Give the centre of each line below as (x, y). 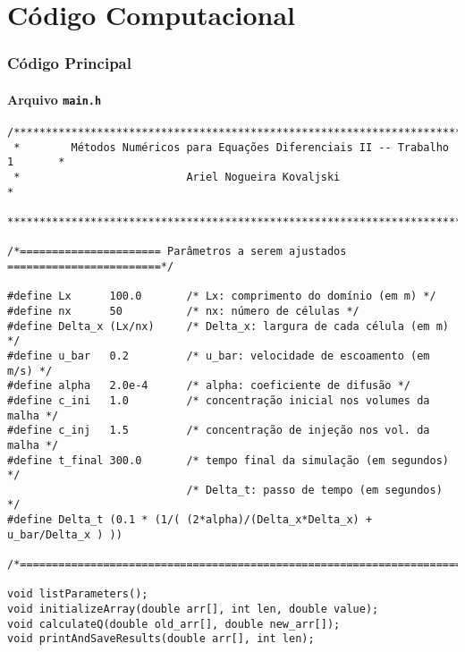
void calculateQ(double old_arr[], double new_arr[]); (174, 624)
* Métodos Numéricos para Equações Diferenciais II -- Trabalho (231, 147)
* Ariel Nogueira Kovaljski (177, 178)
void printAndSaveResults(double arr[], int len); (161, 639)
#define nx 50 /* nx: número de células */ (183, 311)
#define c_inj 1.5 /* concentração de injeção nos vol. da (219, 431)
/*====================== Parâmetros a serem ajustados (177, 252)
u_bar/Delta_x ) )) (65, 534)
